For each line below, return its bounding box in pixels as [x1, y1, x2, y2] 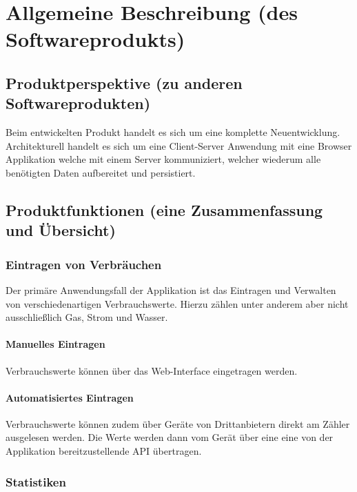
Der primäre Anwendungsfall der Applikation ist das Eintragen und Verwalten [6, 282, 336, 297]
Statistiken [6, 473, 66, 490]
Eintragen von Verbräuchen [6, 255, 162, 273]
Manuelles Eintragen [6, 337, 105, 351]
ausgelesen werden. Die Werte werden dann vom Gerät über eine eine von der [6, 430, 334, 444]
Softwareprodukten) [6, 92, 151, 114]
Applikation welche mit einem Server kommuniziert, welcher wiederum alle [6, 152, 321, 166]
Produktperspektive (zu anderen [6, 72, 243, 93]
